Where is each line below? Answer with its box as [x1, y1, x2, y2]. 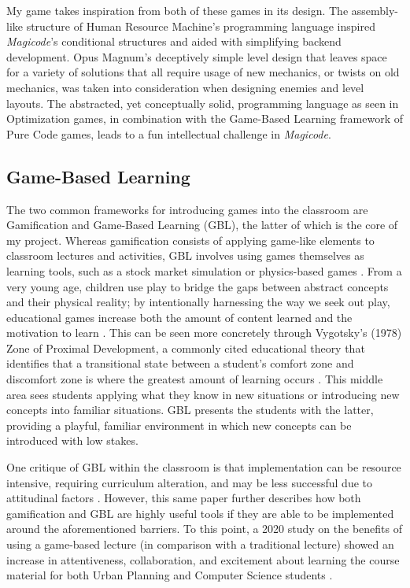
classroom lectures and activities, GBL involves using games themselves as [6, 247, 364, 264]
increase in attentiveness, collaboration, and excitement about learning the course [6, 551, 400, 568]
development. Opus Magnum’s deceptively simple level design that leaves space [6, 48, 387, 65]
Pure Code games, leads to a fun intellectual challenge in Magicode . [6, 125, 331, 142]
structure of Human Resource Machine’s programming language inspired [26, 17, 375, 34]
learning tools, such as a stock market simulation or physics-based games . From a [6, 262, 402, 279]
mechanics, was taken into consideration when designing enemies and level [6, 79, 364, 95]
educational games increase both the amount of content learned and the [6, 309, 353, 325]
